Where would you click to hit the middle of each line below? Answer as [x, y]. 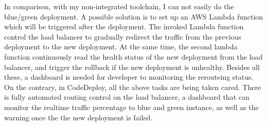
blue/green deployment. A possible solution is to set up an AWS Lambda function [134, 16]
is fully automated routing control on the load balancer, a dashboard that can [127, 97]
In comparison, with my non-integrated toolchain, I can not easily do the [119, 6]
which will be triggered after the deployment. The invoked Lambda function [124, 26]
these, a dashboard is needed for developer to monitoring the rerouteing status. [129, 77]
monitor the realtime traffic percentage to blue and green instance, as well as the [131, 107]
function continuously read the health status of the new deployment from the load [133, 56]
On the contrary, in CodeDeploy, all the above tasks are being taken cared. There [133, 87]
